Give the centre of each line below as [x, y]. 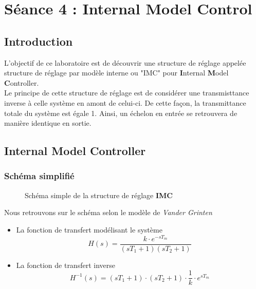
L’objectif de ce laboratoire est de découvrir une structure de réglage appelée [125, 62]
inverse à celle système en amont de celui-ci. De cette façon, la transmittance [125, 102]
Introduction [39, 41]
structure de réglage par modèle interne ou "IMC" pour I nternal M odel [116, 73]
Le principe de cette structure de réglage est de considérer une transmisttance [127, 93]
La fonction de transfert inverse [66, 265]
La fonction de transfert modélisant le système [89, 229]
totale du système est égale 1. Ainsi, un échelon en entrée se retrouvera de [121, 113]
